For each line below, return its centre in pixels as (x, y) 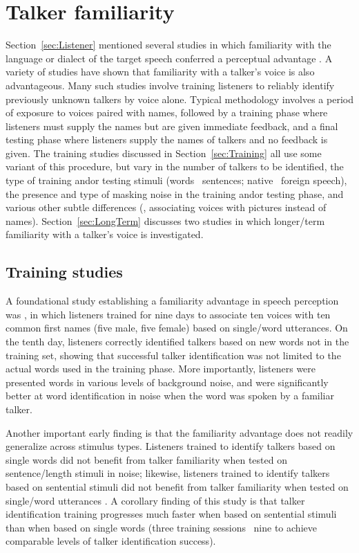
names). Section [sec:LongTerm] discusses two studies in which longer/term (165, 220)
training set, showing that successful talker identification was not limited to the (173, 355)
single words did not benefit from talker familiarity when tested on (146, 459)
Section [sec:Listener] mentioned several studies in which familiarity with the (168, 45)
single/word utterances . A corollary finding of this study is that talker (155, 500)
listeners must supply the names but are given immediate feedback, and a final (172, 126)
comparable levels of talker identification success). (111, 541)
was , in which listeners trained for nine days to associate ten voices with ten (168, 314)
